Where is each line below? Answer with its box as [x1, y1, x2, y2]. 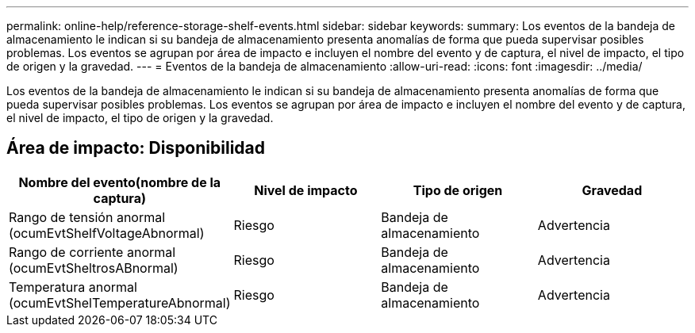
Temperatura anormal [9, 278, 137, 295]
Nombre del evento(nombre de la [18, 174, 221, 190]
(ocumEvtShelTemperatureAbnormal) [9, 294, 231, 311]
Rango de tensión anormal [9, 209, 166, 225]
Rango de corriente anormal [9, 243, 176, 260]
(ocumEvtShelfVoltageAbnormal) [9, 224, 205, 241]
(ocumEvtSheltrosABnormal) [9, 259, 179, 276]
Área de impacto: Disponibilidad [6, 138, 265, 159]
